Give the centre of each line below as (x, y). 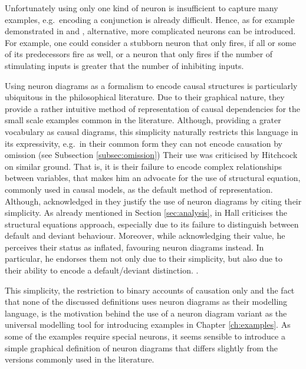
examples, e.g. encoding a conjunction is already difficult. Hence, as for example (150, 19)
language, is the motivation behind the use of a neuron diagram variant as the (146, 313)
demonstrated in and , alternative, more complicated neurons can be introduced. (150, 31)
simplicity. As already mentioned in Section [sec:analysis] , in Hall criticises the (146, 212)
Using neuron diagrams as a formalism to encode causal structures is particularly (151, 85)
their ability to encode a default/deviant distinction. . (102, 270)
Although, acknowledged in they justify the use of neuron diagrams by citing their (153, 201)
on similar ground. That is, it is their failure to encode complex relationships (143, 166)
